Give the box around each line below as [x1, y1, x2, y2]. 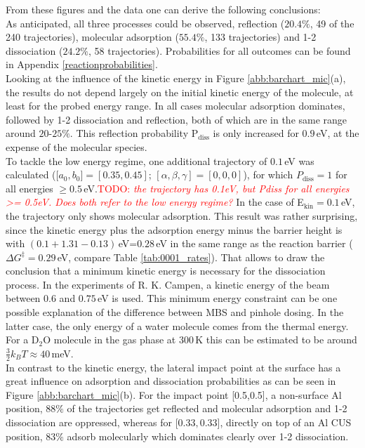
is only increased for [213, 126, 299, 140]
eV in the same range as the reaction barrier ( [156, 236, 353, 251]
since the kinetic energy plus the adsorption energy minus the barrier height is [6, 222, 343, 237]
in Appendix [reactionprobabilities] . [6, 57, 158, 72]
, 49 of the [310, 15, 354, 30]
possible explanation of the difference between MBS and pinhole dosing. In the [6, 305, 344, 319]
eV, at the [316, 126, 359, 140]
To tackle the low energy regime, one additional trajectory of [6, 153, 267, 168]
